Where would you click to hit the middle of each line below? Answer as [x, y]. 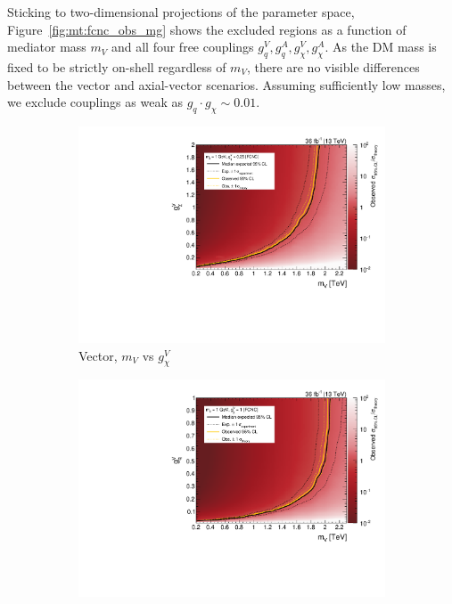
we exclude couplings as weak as [95, 102]
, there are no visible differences [333, 66]
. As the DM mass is [381, 47]
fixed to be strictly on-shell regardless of [117, 66]
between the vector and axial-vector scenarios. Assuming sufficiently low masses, [226, 84]
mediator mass [47, 47]
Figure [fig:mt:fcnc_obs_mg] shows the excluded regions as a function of [207, 29]
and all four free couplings [182, 47]
